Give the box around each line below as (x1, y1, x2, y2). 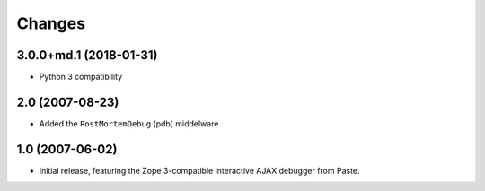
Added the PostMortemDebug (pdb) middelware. (39, 117, 222, 129)
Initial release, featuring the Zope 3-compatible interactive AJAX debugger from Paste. (39, 165, 360, 176)
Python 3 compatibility (39, 72, 123, 82)
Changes (16, 13, 85, 33)
